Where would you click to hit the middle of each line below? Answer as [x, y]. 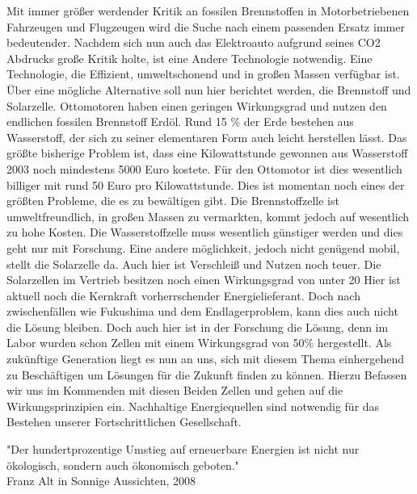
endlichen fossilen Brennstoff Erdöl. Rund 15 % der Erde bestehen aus [180, 121]
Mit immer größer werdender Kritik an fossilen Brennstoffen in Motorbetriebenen [208, 10]
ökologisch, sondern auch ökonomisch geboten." [123, 465]
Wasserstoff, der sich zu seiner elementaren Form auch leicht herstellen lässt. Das [207, 137]
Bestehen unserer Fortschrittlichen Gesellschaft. [124, 422]
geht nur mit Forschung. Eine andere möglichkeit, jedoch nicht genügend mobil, [203, 247]
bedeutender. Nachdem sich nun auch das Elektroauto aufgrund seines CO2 [194, 42]
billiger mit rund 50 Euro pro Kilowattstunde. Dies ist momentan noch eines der [206, 184]
